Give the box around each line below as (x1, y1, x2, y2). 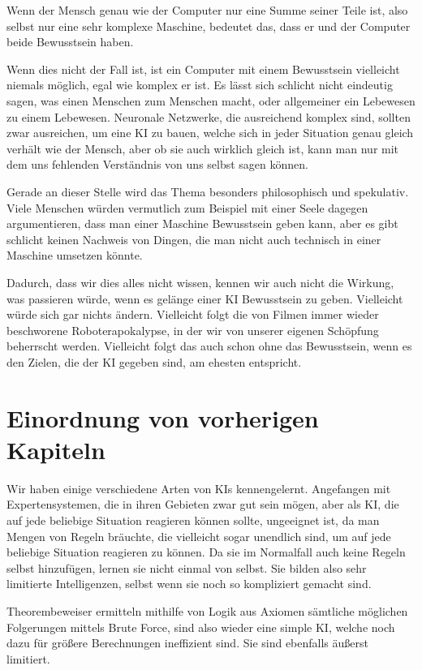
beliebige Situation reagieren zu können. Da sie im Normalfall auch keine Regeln (6, 543, 406, 560)
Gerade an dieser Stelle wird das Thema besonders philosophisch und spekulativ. (6, 183, 409, 200)
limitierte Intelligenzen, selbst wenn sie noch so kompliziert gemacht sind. (6, 575, 372, 592)
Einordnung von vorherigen (6, 401, 319, 434)
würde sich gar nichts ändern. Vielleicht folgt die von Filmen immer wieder (6, 306, 379, 323)
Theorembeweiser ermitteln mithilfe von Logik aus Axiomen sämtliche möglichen (6, 602, 408, 619)
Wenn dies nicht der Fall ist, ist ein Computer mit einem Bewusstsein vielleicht (6, 60, 400, 77)
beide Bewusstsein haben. (6, 33, 134, 50)
